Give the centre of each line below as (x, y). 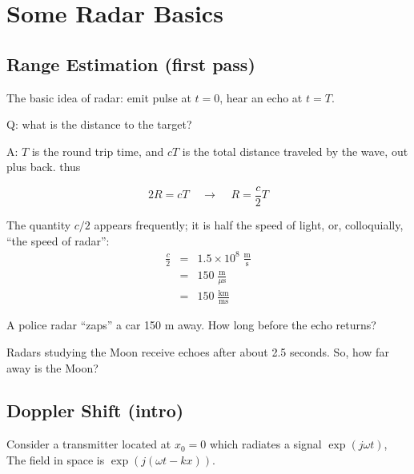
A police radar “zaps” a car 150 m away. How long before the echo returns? (191, 325)
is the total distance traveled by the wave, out (295, 151)
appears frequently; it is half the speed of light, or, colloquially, (249, 225)
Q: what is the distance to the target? (99, 124)
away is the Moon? (52, 367)
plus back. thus (44, 167)
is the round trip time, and (98, 151)
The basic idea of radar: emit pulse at (99, 97)
